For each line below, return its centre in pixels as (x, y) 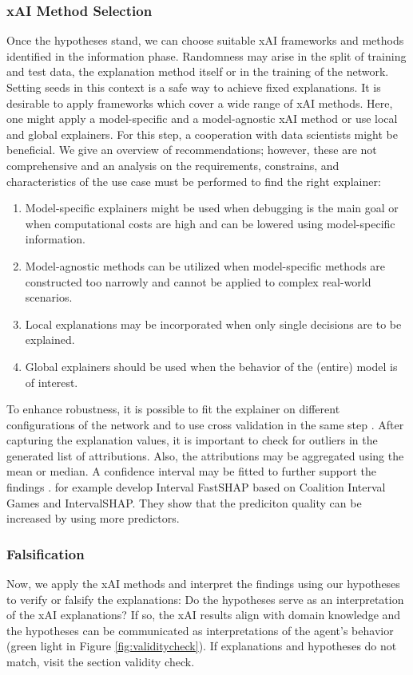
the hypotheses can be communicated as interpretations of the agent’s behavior (200, 630)
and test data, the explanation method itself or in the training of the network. (198, 71)
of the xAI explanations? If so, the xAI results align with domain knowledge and (204, 615)
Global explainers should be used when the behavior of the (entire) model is (211, 366)
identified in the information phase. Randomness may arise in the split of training (206, 55)
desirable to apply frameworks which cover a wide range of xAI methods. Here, (200, 103)
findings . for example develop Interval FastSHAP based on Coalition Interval (196, 487)
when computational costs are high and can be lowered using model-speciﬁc (210, 223)
